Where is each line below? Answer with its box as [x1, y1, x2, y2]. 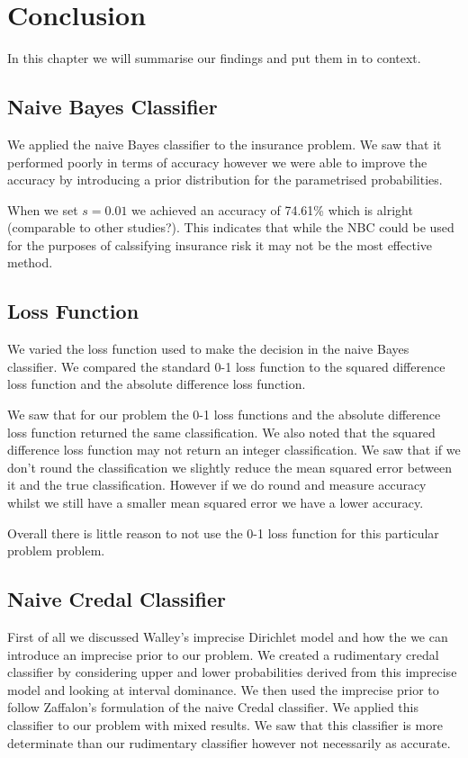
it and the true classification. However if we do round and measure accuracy [7, 475, 427, 494]
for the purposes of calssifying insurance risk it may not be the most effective [7, 235, 432, 254]
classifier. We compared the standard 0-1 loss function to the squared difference [7, 356, 445, 375]
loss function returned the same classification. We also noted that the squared [7, 422, 436, 441]
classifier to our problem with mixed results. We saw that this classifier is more [7, 715, 443, 734]
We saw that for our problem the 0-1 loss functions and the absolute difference [7, 405, 441, 424]
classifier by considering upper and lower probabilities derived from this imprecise [7, 663, 457, 681]
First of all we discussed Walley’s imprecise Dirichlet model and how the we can [7, 627, 448, 646]
